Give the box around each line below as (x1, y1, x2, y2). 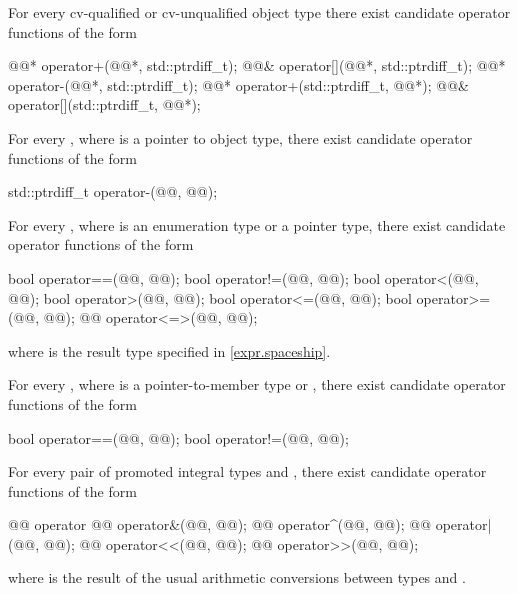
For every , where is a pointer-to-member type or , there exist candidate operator (8, 374, 506, 395)
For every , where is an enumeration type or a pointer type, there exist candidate (8, 214, 506, 235)
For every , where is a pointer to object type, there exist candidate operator (8, 127, 473, 148)
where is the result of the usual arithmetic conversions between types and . (8, 567, 466, 588)
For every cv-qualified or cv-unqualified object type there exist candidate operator (8, 2, 511, 22)
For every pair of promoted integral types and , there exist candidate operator (8, 461, 487, 482)
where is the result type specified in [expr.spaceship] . (8, 340, 331, 361)
